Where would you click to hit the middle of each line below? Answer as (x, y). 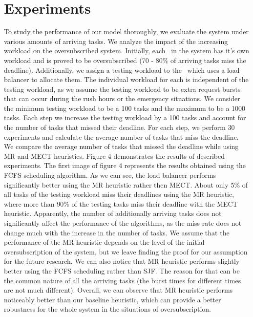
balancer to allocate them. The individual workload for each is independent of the (126, 79)
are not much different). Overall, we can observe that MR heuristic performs (118, 290)
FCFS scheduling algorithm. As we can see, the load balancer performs (110, 175)
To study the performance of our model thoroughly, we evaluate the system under (126, 32)
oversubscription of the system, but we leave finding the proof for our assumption (126, 251)
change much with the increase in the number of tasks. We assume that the (117, 232)
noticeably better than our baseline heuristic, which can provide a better (113, 299)
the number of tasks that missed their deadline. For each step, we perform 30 (119, 127)
